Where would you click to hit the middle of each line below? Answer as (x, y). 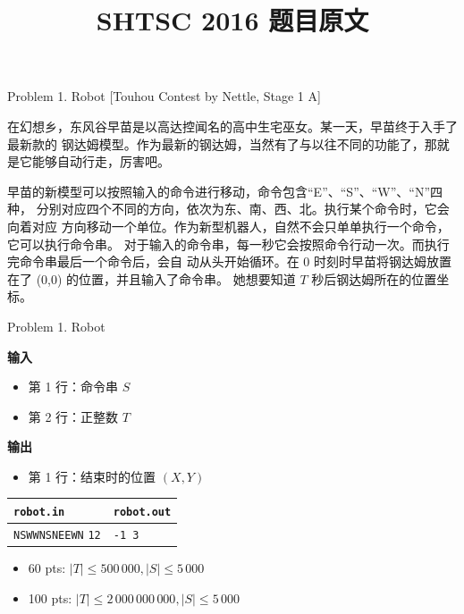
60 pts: (47, 568)
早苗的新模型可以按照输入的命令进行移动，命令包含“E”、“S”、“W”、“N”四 (225, 191)
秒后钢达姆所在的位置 (374, 278)
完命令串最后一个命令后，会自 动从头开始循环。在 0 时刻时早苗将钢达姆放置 (229, 261)
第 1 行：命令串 (73, 387)
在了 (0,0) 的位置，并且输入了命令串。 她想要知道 (152, 278)
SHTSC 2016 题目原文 (232, 20)
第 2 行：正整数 (73, 416)
